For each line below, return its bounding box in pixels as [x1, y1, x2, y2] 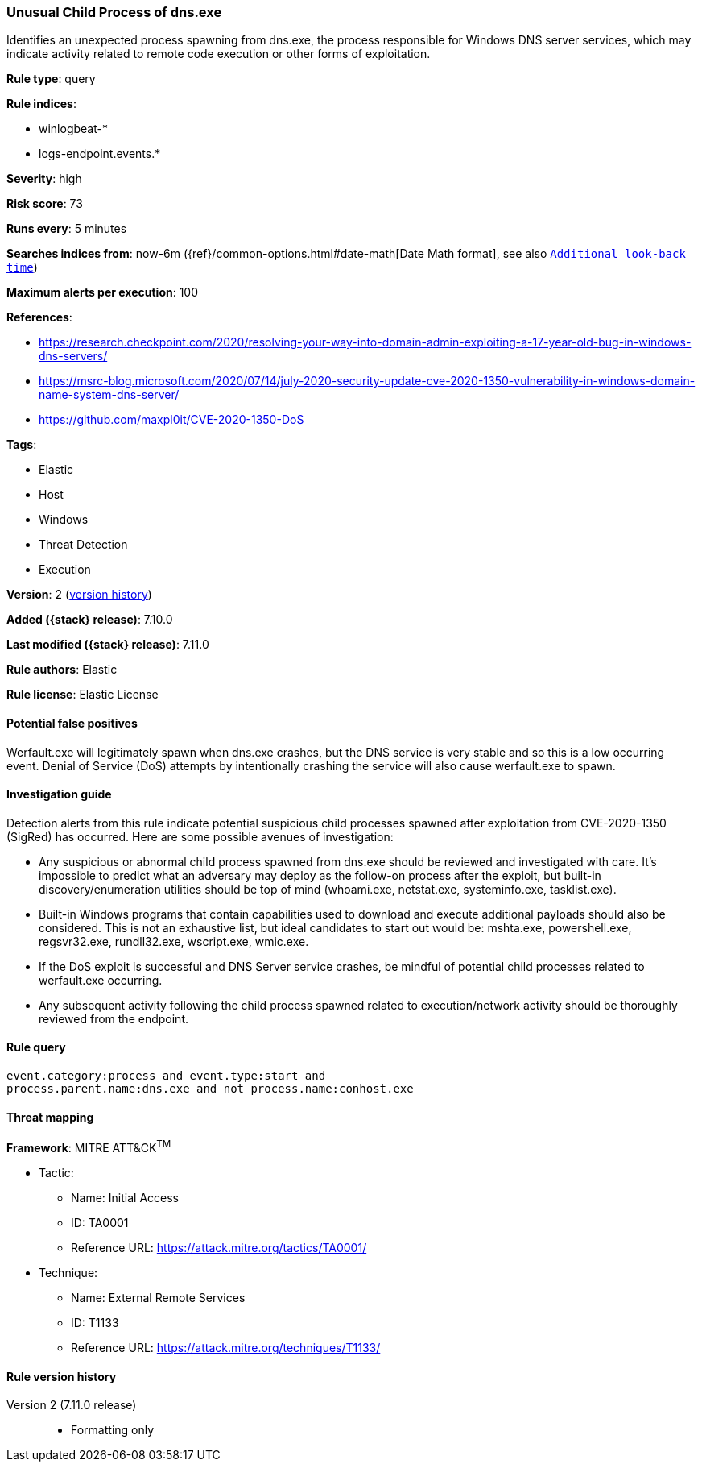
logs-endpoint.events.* [39, 147, 161, 161]
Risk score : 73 [6, 197, 83, 211]
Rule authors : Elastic [6, 662, 118, 677]
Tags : [6, 437, 37, 452]
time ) [6, 260, 38, 275]
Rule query [6, 1040, 66, 1055]
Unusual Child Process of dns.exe [6, 4, 222, 20]
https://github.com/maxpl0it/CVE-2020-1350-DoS [39, 413, 304, 427]
